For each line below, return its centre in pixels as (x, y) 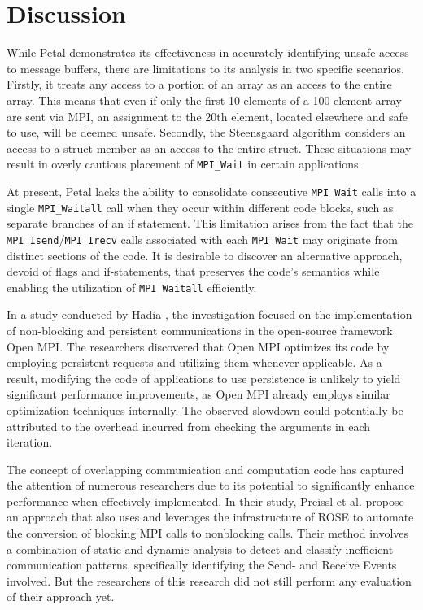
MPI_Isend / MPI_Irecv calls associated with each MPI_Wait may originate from (202, 239)
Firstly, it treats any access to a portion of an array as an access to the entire (199, 84)
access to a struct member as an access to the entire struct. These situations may (209, 148)
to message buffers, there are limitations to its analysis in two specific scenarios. (205, 68)
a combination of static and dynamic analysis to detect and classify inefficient (200, 549)
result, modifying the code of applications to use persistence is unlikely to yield (204, 378)
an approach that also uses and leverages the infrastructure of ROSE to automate (210, 517)
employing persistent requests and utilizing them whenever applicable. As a (194, 362)
